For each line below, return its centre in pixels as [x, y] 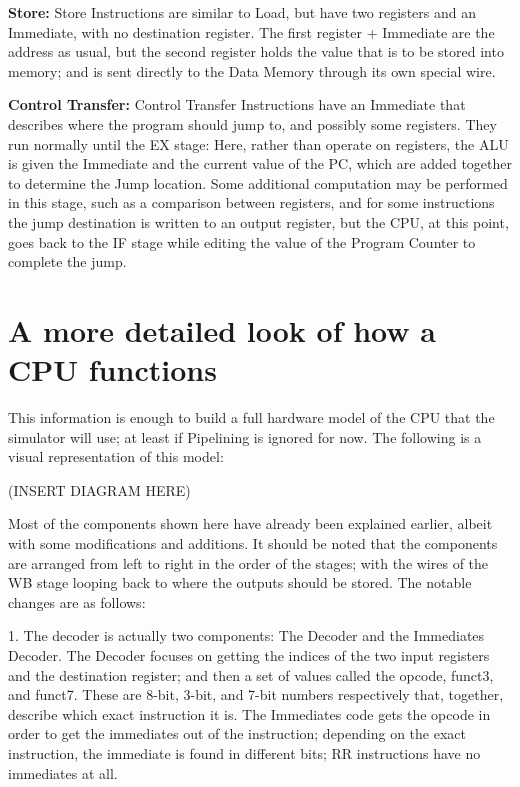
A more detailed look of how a [222, 329]
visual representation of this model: [116, 456]
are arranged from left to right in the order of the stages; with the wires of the [248, 562]
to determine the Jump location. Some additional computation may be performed [258, 182]
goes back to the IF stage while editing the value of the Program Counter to [242, 241]
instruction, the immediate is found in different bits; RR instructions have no [244, 752]
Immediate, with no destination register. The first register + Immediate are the [251, 31]
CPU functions [112, 369]
